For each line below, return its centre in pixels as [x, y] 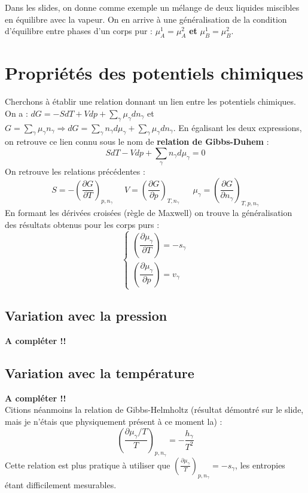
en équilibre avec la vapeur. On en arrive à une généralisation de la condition [146, 19]
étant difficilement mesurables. [61, 485]
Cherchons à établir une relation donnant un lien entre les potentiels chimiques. [150, 101]
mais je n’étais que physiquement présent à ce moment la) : [114, 421]
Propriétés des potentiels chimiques [154, 73]
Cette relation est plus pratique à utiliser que [88, 465]
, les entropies [260, 465]
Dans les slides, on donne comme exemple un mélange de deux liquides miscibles [152, 7]
